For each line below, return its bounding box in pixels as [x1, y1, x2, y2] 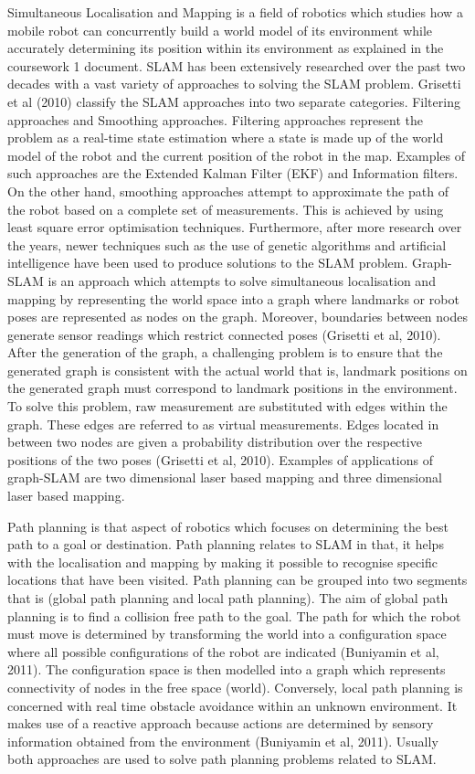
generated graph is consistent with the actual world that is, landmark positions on [7, 360, 468, 379]
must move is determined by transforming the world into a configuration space [7, 624, 447, 643]
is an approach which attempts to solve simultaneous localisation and [47, 270, 436, 290]
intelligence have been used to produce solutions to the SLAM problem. [7, 253, 408, 272]
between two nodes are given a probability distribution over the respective [7, 432, 422, 451]
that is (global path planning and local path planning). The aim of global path [7, 588, 449, 607]
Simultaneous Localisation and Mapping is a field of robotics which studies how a [7, 3, 463, 21]
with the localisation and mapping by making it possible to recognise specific [7, 552, 438, 571]
